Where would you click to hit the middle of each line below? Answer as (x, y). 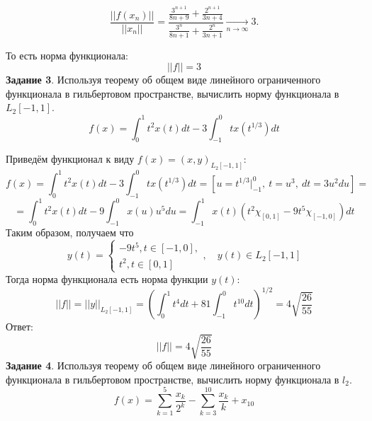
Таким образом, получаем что (70, 232)
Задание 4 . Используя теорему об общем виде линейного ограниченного (163, 365)
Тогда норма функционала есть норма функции (107, 278)
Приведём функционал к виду (70, 159)
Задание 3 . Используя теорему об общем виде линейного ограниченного (163, 80)
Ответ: (19, 327)
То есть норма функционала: (67, 55)
